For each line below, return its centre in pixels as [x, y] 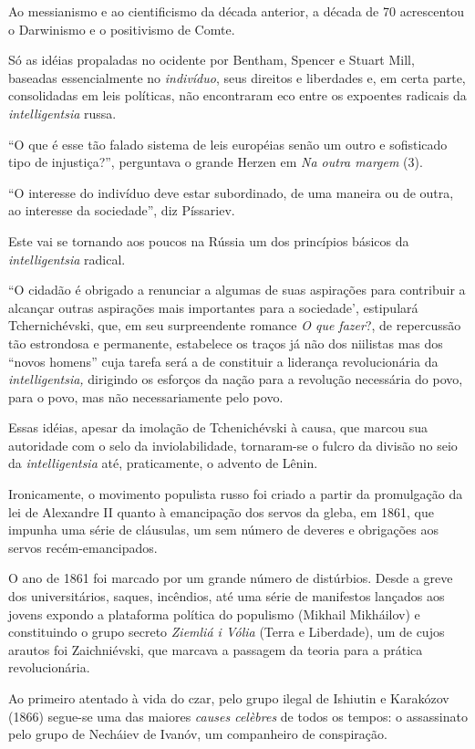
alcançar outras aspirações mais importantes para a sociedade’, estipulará [213, 307]
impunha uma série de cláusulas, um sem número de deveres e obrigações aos [223, 530]
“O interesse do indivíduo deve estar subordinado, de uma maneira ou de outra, [231, 192]
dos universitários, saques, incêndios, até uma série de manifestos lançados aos [227, 596]
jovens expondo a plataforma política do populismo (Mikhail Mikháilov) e [214, 614]
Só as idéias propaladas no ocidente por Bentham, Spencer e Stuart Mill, [212, 60]
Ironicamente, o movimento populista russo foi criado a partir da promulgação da [236, 494]
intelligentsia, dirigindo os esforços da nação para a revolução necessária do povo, [236, 379]
